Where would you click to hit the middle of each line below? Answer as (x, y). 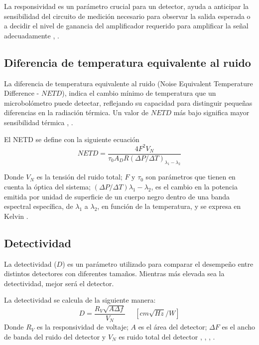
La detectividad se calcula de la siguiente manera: (80, 300)
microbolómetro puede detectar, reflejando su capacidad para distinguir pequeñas (128, 102)
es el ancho (238, 327)
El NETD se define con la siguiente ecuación (72, 139)
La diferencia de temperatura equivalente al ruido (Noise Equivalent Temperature (129, 83)
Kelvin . (16, 216)
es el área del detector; (173, 327)
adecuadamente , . (32, 35)
